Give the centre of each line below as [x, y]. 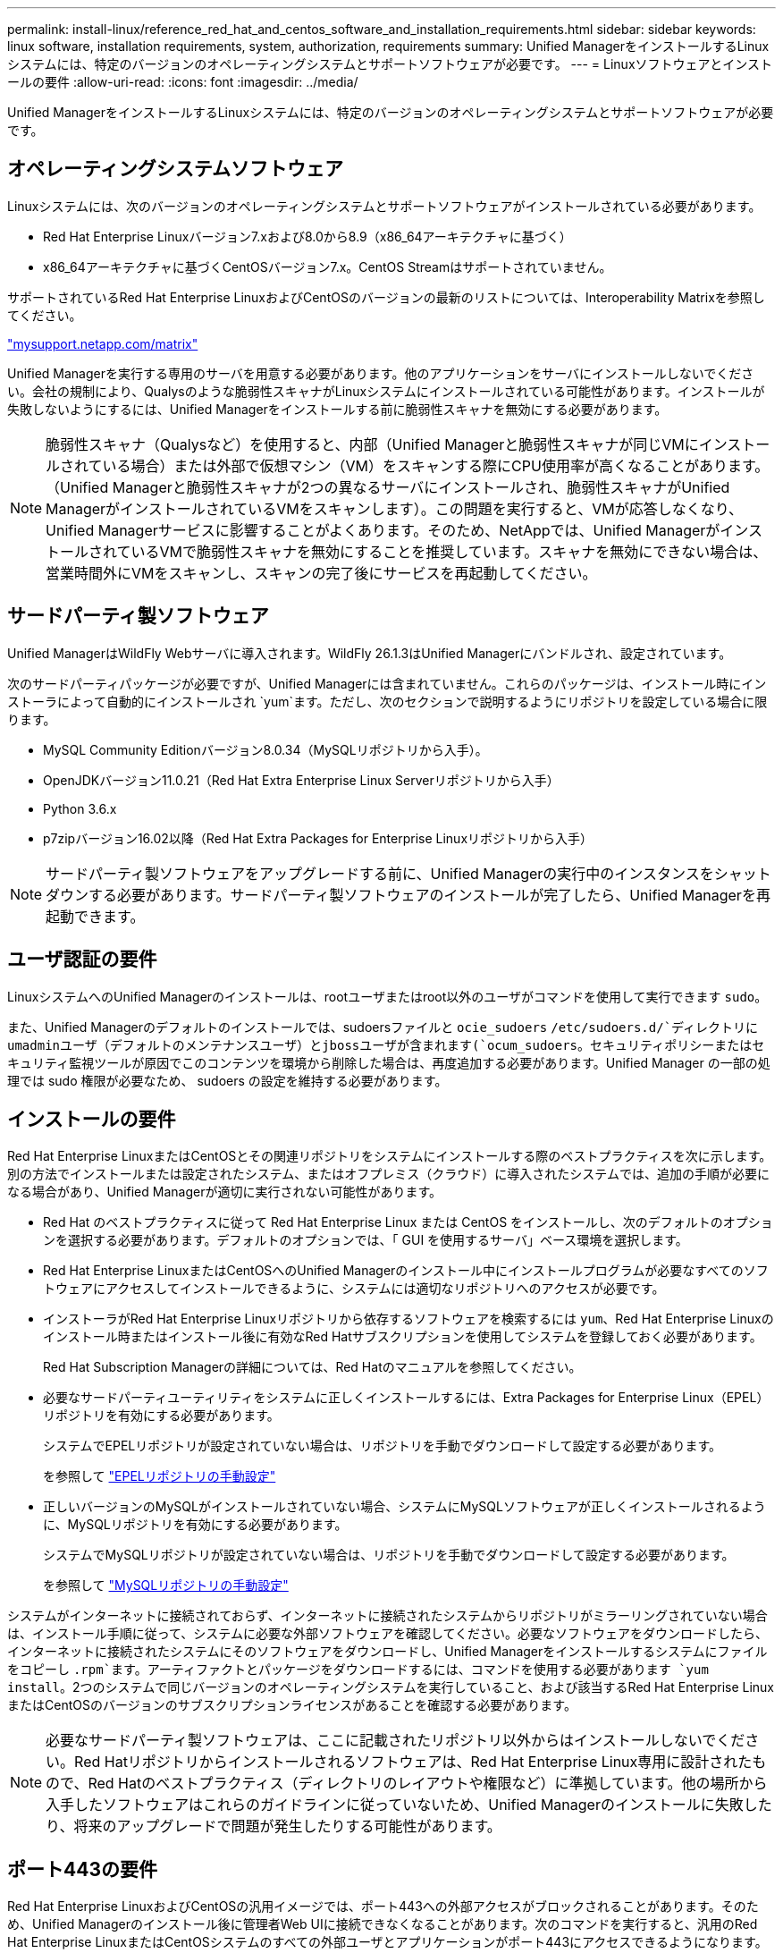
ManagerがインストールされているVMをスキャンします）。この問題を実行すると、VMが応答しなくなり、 [395, 508]
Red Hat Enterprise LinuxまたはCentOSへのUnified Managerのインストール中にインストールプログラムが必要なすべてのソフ [406, 1271]
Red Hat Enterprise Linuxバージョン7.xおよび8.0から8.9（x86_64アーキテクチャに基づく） [307, 236]
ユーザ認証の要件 [82, 960]
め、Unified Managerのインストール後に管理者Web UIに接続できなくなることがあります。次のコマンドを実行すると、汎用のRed [383, 1924]
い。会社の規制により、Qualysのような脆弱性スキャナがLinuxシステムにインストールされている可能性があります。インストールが [386, 391]
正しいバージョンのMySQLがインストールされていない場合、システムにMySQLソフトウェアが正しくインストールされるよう [404, 1507]
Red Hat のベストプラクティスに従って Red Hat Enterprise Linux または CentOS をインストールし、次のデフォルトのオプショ [408, 1222]
